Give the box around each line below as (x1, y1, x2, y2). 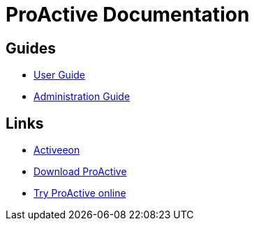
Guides (6, 39, 57, 57)
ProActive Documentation (6, 3, 250, 26)
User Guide (33, 69, 86, 81)
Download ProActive (33, 166, 127, 178)
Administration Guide (33, 90, 130, 103)
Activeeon (33, 144, 80, 156)
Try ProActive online (33, 187, 126, 200)
